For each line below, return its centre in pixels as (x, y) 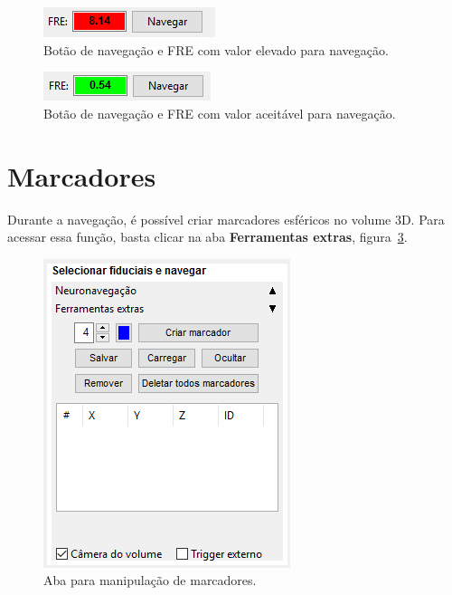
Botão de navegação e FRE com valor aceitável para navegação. (220, 113)
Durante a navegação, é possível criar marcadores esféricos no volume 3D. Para (226, 219)
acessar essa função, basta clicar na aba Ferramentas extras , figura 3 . (207, 237)
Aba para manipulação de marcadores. (150, 580)
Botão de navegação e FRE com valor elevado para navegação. (216, 49)
